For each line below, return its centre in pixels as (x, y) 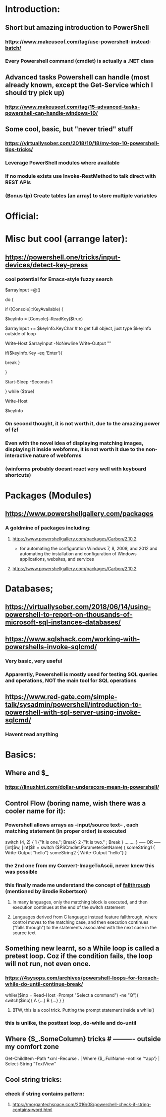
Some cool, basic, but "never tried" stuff (69, 129)
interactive (19, 455)
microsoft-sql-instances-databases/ (63, 623)
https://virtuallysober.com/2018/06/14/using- (78, 607)
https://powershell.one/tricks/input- (63, 257)
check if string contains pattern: (45, 1094)
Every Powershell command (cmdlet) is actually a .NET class (80, 61)
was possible (21, 872)
